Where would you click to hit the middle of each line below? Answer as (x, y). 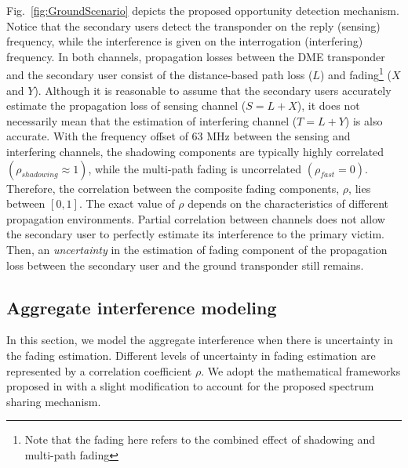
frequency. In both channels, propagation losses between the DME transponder (196, 56)
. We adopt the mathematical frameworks (301, 370)
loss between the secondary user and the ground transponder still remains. (185, 265)
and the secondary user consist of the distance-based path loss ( (160, 75)
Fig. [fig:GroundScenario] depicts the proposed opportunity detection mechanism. (203, 10)
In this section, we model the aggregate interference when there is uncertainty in (200, 340)
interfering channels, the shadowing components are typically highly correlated (195, 151)
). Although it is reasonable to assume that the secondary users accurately (213, 90)
